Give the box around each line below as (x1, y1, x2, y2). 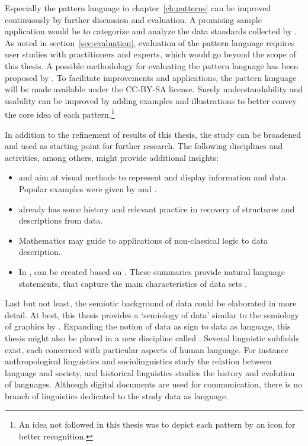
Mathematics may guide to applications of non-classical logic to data (18, 234, 268, 246)
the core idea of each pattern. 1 (5, 106, 115, 120)
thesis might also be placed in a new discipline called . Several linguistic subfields (5, 331, 299, 344)
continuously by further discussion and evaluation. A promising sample (5, 13, 262, 25)
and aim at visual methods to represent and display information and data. (18, 171, 288, 183)
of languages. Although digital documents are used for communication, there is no (5, 378, 303, 390)
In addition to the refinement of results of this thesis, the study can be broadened (5, 128, 301, 140)
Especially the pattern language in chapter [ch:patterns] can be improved (5, 2, 271, 14)
